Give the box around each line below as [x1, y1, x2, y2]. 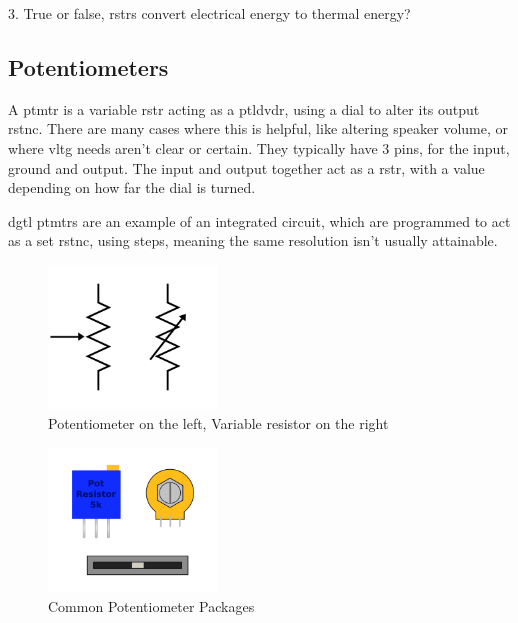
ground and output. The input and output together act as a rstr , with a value [8, 157, 485, 178]
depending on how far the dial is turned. [8, 177, 256, 198]
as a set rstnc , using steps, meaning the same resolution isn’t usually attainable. [8, 230, 498, 251]
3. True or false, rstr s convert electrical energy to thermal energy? [8, 3, 411, 23]
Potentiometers [8, 51, 169, 82]
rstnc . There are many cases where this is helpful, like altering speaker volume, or [8, 118, 509, 139]
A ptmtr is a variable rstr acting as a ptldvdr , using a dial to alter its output [8, 98, 480, 119]
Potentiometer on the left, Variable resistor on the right [48, 412, 389, 433]
